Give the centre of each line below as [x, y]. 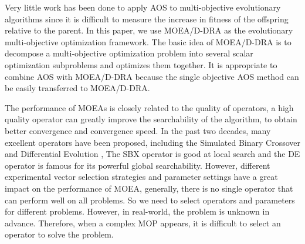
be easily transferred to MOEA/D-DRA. [77, 88]
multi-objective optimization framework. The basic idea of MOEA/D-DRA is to [148, 41]
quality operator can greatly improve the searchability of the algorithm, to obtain [151, 119]
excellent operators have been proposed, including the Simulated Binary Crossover [152, 142]
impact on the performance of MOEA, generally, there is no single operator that [149, 188]
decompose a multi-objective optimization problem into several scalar [129, 53]
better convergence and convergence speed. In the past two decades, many [138, 130]
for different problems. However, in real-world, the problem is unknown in [137, 211]
